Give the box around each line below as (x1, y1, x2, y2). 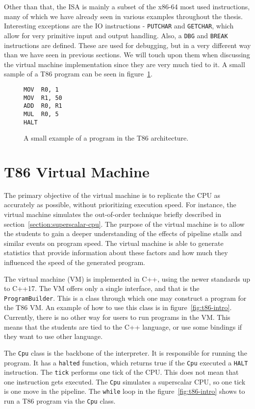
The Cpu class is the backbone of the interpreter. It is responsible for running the (4, 347, 247, 358)
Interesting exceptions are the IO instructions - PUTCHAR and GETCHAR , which (4, 21, 234, 31)
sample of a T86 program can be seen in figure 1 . (4, 69, 153, 79)
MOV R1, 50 (24, 94, 62, 101)
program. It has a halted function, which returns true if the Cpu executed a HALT (4, 357, 248, 367)
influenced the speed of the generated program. (4, 257, 145, 267)
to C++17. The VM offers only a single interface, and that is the (4, 283, 200, 293)
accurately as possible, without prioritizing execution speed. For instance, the (4, 199, 236, 210)
